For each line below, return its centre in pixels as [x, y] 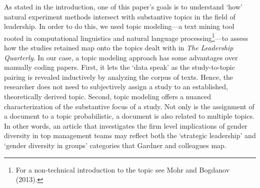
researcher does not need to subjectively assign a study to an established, [116, 87]
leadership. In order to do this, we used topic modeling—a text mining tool [119, 26]
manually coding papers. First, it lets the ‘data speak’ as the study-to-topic [119, 67]
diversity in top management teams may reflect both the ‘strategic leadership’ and [130, 135]
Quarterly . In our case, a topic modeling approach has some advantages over [121, 57]
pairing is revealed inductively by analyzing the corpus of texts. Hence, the [119, 77]
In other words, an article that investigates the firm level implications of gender [126, 125]
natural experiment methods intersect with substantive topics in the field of [120, 16]
